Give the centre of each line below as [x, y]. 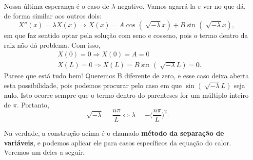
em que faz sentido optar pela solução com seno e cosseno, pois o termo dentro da [126, 35]
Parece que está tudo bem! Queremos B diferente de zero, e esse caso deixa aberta [126, 76]
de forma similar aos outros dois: [53, 15]
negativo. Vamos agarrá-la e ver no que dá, [182, 6]
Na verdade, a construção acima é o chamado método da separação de [114, 133]
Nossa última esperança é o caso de [57, 6]
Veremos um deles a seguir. [44, 152]
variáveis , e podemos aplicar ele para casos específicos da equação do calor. [117, 142]
